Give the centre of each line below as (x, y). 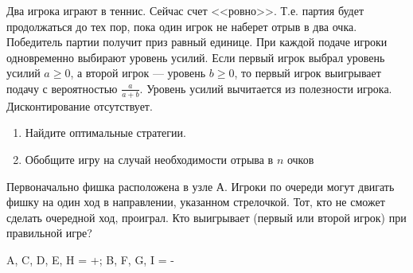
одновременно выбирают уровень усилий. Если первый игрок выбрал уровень (196, 57)
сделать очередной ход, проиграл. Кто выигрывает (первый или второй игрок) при (206, 217)
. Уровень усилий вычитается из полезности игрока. (266, 88)
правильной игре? (49, 233)
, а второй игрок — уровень (138, 73)
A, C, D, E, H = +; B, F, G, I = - (90, 259)
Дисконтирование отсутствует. (80, 105)
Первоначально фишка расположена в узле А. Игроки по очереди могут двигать (201, 186)
